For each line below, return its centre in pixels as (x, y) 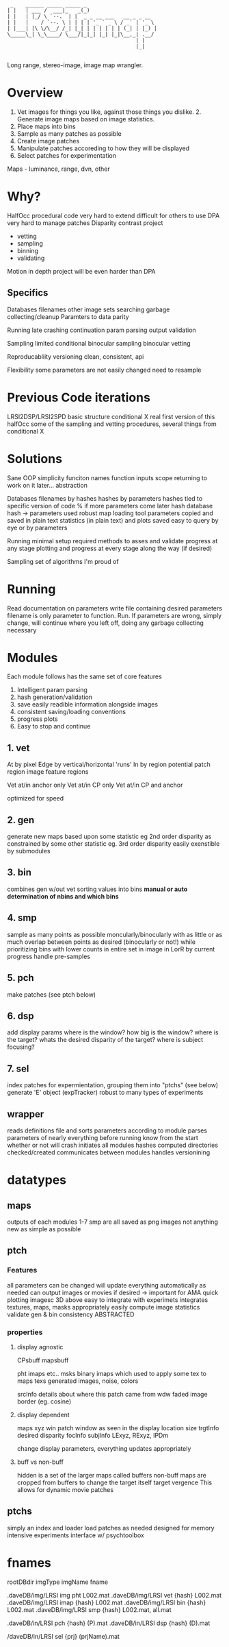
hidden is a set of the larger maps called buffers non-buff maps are (111, 1475)
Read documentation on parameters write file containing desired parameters (114, 608)
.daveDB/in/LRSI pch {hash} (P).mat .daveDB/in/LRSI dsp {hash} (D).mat (109, 1623)
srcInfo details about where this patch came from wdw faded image (112, 1394)
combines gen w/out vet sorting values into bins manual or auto (97, 889)
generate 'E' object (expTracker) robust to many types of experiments (105, 1093)
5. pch (21, 978)
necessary (22, 630)
